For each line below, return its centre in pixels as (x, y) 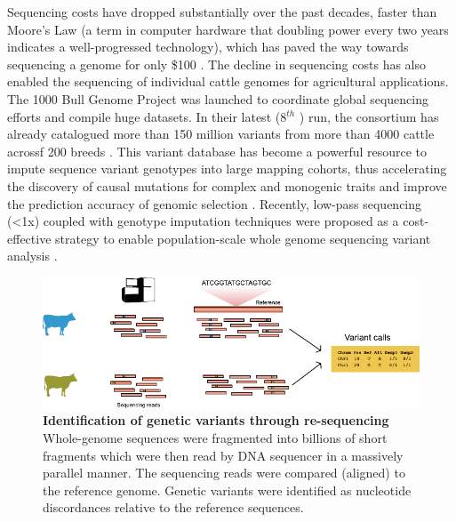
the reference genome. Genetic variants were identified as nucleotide (227, 490)
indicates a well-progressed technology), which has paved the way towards (208, 47)
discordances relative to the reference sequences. (173, 507)
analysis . (32, 256)
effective (29, 238)
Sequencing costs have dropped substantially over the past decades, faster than (222, 12)
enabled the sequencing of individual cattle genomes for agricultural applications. (228, 81)
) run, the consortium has (369, 116)
